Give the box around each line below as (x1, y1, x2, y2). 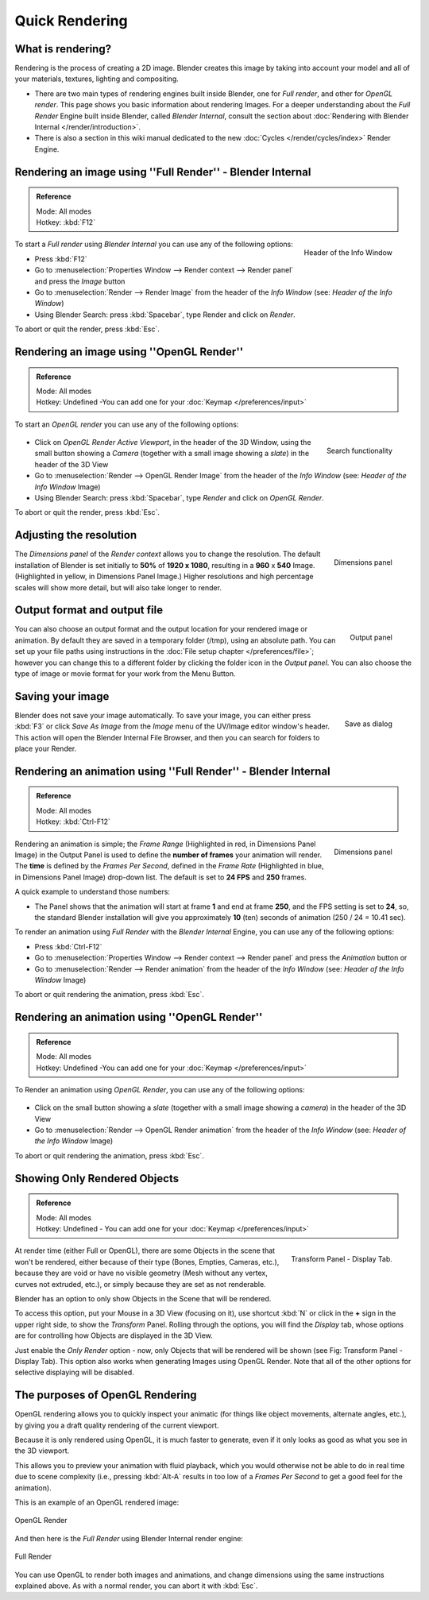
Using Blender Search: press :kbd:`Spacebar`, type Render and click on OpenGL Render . (34, 493, 325, 503)
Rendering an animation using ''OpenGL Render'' (14, 1011, 263, 1024)
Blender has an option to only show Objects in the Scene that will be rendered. (14, 1293, 272, 1303)
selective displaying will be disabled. (14, 1367, 134, 1378)
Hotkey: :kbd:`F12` (36, 217, 95, 226)
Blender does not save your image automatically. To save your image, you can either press (14, 710, 311, 720)
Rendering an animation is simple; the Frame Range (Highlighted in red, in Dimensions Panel (14, 839, 316, 848)
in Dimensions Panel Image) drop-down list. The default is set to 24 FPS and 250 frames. (14, 872, 307, 882)
